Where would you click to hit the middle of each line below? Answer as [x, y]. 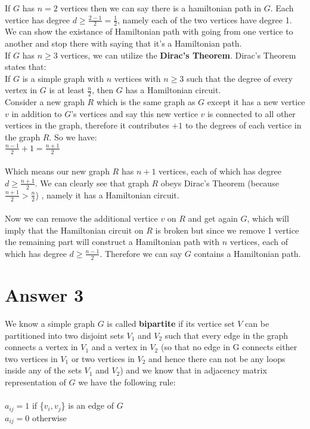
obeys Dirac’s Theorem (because [220, 183]
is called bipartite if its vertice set [171, 323]
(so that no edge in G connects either [229, 347]
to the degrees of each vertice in [243, 125]
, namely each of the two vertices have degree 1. [205, 19]
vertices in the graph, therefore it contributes [87, 125]
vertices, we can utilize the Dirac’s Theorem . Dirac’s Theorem [178, 55]
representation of [35, 381]
